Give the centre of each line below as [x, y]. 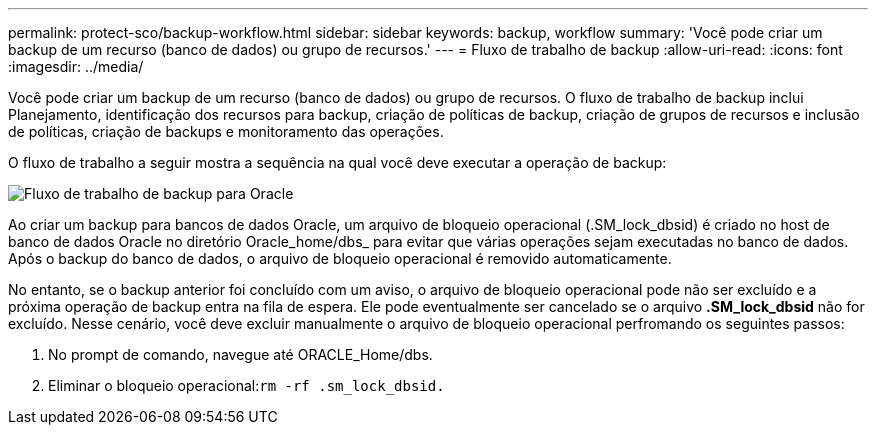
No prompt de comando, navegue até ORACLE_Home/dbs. [240, 354]
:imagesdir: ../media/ [76, 66]
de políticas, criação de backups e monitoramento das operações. [226, 131]
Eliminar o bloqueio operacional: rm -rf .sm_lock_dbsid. [246, 385]
